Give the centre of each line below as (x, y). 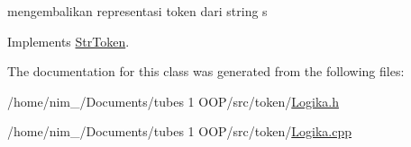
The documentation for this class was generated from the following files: (206, 71)
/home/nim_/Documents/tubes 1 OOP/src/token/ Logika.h (173, 101)
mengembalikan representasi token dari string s (137, 11)
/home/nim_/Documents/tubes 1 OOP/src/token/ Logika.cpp (179, 131)
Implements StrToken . (68, 41)
